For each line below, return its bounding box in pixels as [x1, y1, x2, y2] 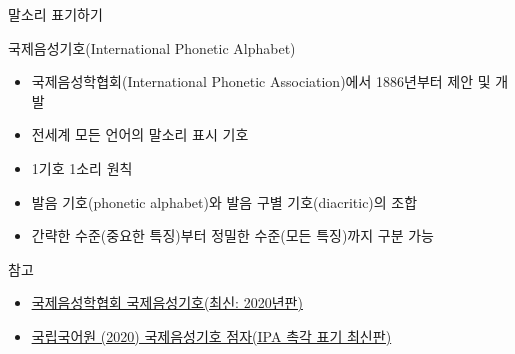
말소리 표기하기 [8, 4, 103, 24]
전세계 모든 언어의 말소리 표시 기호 [31, 124, 249, 145]
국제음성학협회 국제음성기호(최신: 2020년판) [31, 292, 303, 313]
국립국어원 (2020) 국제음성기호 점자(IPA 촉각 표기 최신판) [31, 325, 392, 346]
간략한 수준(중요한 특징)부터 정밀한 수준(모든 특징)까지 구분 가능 [31, 225, 434, 246]
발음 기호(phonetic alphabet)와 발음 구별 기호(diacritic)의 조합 [31, 191, 418, 212]
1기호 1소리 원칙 [31, 157, 133, 178]
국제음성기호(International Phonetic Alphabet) [8, 37, 296, 58]
